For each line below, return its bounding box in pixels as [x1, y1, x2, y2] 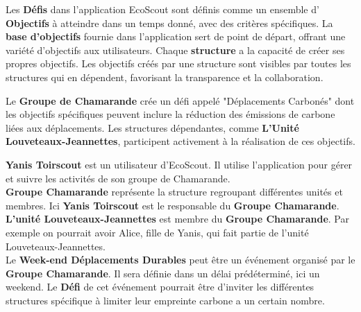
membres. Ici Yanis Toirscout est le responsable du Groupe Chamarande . [6, 198, 339, 212]
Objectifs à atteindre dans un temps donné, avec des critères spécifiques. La [6, 15, 333, 30]
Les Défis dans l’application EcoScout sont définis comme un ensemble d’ [6, 2, 319, 16]
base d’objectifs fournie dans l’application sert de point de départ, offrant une [6, 29, 346, 44]
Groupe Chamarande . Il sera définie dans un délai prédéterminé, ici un [6, 266, 320, 280]
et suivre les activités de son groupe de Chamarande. [6, 171, 230, 185]
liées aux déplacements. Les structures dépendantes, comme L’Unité [6, 120, 299, 135]
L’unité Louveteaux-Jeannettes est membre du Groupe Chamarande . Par [6, 211, 349, 226]
